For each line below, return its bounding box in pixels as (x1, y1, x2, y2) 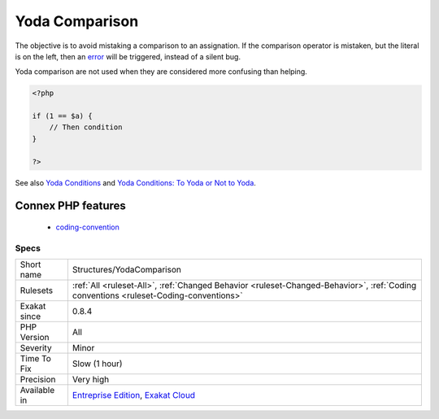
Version (20, 332, 50, 343)
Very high (72, 374, 110, 386)
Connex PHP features (15, 199, 126, 213)
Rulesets (20, 285, 53, 296)
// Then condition (49, 123, 123, 132)
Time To (20, 353, 52, 364)
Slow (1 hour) (72, 358, 123, 369)
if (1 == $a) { (32, 111, 93, 121)
